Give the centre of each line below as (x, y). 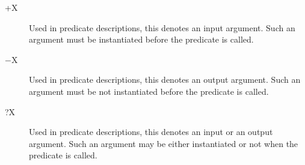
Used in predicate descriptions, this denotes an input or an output (151, 132)
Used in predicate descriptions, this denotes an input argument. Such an (162, 27)
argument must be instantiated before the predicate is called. (141, 39)
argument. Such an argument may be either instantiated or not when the (164, 143)
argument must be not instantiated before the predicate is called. (149, 91)
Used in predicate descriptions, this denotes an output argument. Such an (165, 79)
